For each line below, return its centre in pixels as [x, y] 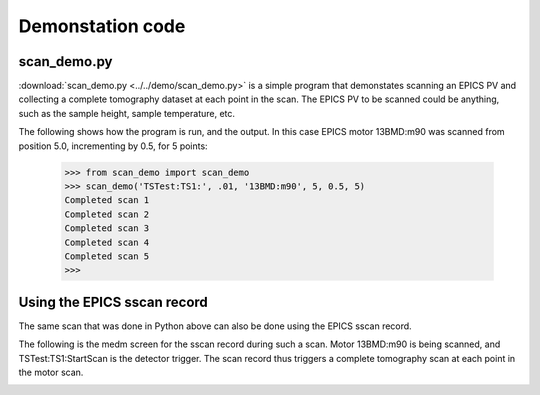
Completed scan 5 [107, 256]
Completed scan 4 [107, 242]
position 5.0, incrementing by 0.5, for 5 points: [113, 146]
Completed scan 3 [107, 228]
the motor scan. [51, 372]
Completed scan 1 [107, 200]
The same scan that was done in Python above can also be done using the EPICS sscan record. [215, 326]
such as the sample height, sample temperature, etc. [126, 113]
